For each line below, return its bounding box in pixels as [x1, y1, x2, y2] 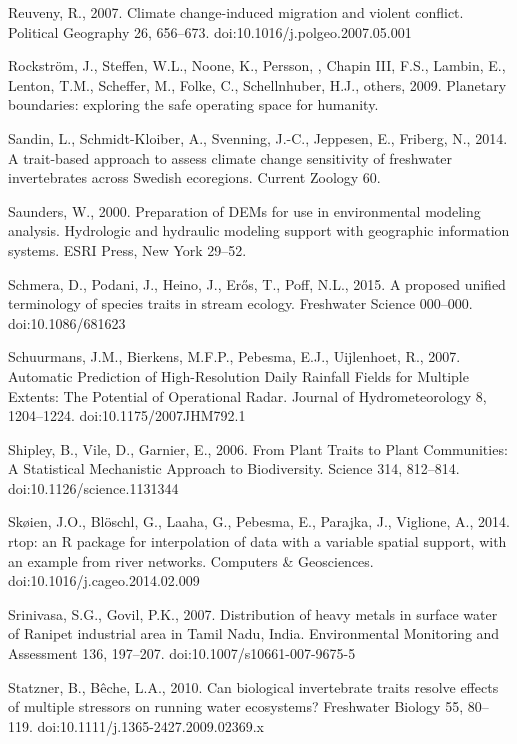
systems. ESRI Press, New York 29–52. [8, 239, 247, 260]
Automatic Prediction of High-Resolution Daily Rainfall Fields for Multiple [8, 365, 469, 386]
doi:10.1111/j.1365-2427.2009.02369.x [37, 715, 264, 736]
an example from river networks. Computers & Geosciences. [8, 550, 374, 571]
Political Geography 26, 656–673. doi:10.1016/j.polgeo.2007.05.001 [8, 21, 412, 42]
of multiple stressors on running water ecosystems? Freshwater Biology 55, [8, 696, 464, 717]
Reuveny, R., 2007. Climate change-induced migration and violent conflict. [8, 2, 464, 22]
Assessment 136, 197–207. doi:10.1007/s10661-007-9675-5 [8, 643, 356, 664]
